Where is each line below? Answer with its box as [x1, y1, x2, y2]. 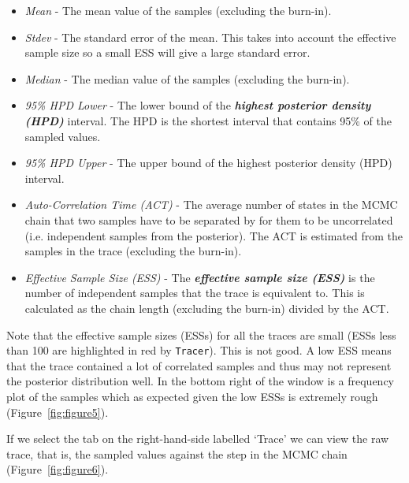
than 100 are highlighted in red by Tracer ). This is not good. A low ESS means [6, 342, 392, 359]
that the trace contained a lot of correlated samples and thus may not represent [6, 357, 392, 373]
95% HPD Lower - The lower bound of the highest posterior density [24, 97, 371, 113]
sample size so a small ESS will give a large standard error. [24, 44, 310, 61]
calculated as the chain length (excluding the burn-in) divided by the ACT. [24, 299, 389, 316]
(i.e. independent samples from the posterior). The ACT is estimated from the [24, 227, 403, 243]
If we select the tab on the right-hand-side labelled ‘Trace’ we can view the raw [6, 430, 389, 447]
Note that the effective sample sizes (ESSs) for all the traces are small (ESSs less [6, 326, 396, 343]
